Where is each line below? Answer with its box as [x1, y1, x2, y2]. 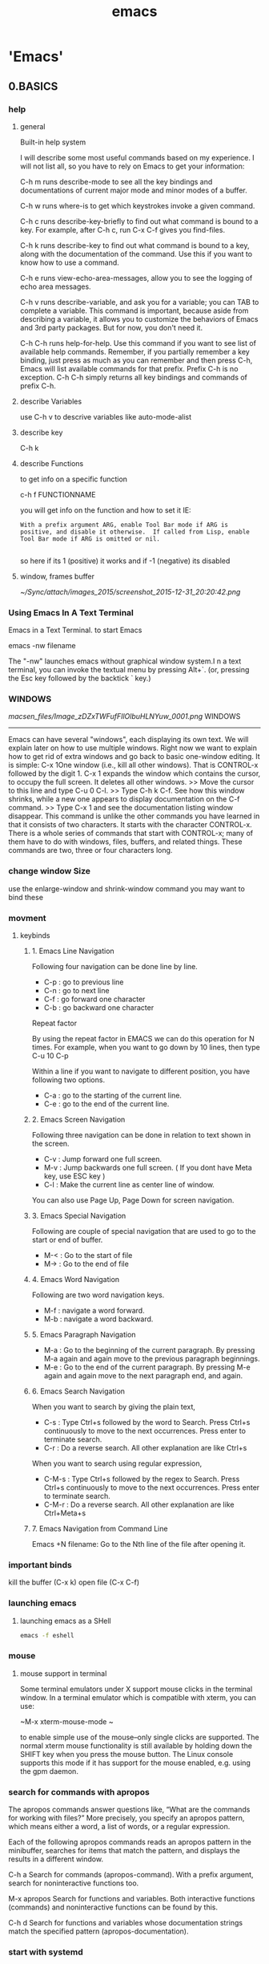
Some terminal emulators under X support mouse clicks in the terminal [19, 1684, 253, 1694]
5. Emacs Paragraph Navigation [31, 1330, 136, 1340]
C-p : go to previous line [43, 977, 124, 987]
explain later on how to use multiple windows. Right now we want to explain [8, 743, 258, 753]
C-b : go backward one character [43, 1003, 155, 1012]
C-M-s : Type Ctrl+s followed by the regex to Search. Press [43, 1475, 240, 1484]
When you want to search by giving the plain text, [31, 1402, 196, 1412]
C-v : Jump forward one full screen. [43, 1154, 163, 1164]
